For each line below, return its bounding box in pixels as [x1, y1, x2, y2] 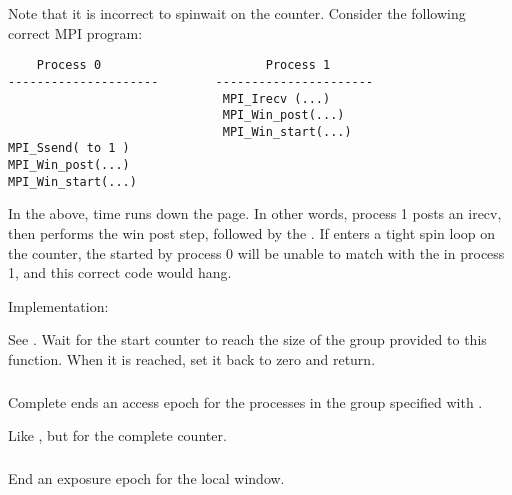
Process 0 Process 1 [36, 58, 331, 73]
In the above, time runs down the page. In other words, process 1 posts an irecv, [8, 203, 502, 224]
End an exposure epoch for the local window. [8, 467, 285, 488]
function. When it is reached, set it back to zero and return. [8, 349, 376, 369]
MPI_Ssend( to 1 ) [8, 141, 130, 156]
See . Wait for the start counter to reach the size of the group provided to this [8, 329, 487, 350]
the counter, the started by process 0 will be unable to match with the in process [8, 242, 505, 263]
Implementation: [8, 295, 109, 316]
